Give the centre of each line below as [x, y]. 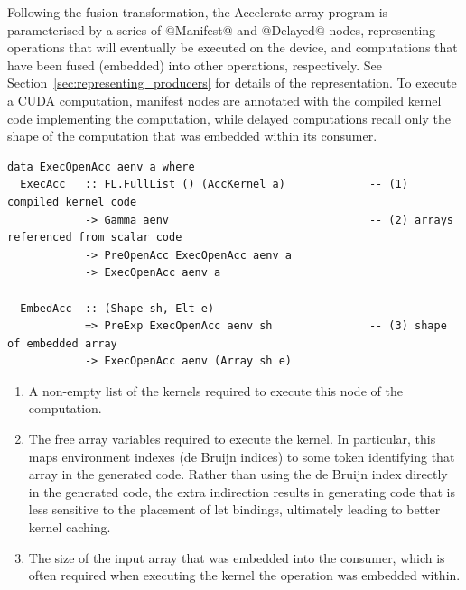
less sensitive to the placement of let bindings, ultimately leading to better [234, 509]
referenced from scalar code [95, 238]
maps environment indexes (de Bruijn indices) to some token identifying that [242, 456]
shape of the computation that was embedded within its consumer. [192, 136]
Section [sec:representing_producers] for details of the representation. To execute [232, 83]
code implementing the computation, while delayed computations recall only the [229, 118]
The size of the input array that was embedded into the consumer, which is [237, 557]
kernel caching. [70, 527]
